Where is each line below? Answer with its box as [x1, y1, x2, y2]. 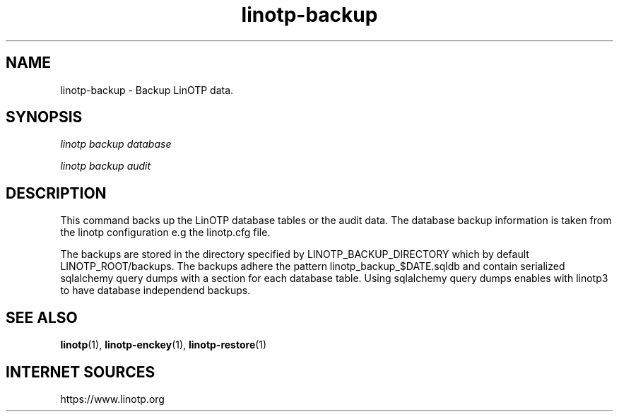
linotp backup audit [60, 160, 151, 172]
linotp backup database [60, 138, 172, 151]
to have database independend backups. [60, 284, 251, 297]
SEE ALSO [6, 308, 78, 327]
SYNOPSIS [6, 108, 83, 127]
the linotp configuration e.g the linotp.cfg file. [60, 226, 271, 239]
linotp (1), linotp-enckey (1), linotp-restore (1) [60, 339, 267, 351]
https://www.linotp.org [60, 392, 165, 405]
